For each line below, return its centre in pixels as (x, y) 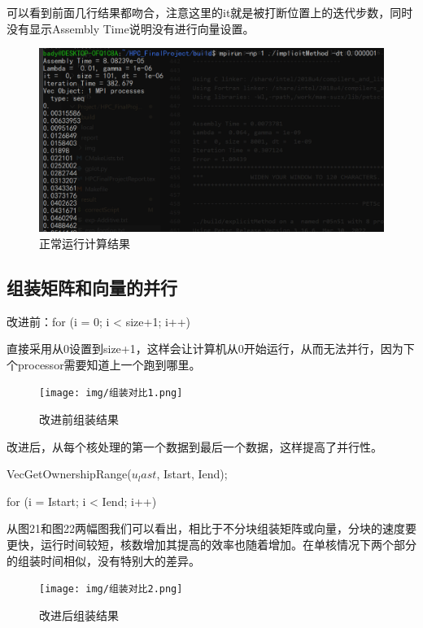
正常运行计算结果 (85, 243)
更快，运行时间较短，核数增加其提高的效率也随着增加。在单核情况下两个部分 (211, 545)
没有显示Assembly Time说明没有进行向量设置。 (131, 28)
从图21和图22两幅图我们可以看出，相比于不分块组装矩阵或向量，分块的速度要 (211, 528)
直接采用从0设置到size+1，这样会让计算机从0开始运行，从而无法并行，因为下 (211, 349)
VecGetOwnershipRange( (69, 474)
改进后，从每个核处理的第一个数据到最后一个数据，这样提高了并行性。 (194, 446)
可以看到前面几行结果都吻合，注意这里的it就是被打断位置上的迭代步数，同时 (210, 12)
